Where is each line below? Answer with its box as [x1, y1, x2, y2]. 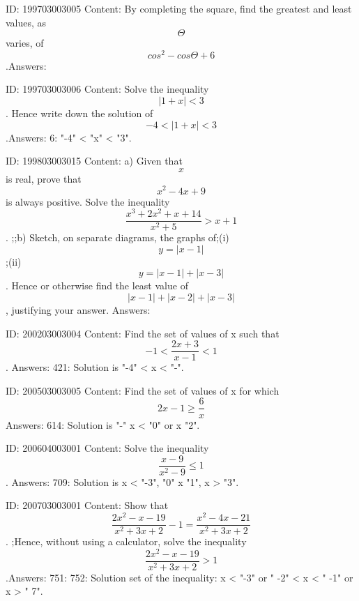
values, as [6, 15, 47, 29]
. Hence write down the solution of [6, 106, 153, 121]
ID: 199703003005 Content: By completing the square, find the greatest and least [6, 1, 352, 15]
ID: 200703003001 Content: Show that [6, 498, 169, 512]
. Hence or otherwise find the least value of [6, 278, 188, 293]
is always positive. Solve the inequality [6, 194, 170, 208]
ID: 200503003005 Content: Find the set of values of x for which [6, 383, 280, 397]
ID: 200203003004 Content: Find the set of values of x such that [6, 326, 280, 340]
